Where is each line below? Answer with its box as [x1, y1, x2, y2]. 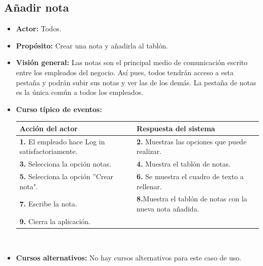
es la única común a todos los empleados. [16, 87, 144, 97]
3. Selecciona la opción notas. [19, 158, 111, 169]
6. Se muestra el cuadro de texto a [137, 171, 244, 181]
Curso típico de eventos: [16, 103, 102, 114]
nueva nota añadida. [137, 203, 199, 214]
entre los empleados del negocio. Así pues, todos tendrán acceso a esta [16, 67, 234, 77]
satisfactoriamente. [19, 146, 78, 156]
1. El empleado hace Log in [19, 136, 105, 146]
